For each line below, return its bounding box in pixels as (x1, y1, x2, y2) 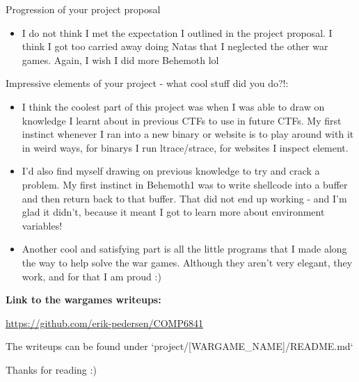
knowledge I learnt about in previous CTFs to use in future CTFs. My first (22, 113, 342, 127)
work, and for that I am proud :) (22, 269, 161, 283)
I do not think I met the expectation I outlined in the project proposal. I (22, 25, 333, 40)
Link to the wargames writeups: (6, 292, 161, 307)
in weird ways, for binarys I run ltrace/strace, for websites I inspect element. (22, 140, 349, 154)
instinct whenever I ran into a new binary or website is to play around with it (22, 127, 354, 141)
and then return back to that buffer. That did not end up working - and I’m (22, 191, 347, 205)
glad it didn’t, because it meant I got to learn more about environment (22, 205, 325, 219)
